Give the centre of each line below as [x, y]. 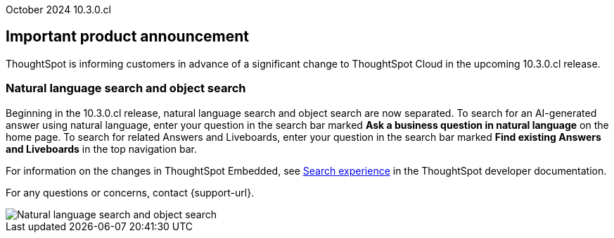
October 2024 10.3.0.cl [58, 10]
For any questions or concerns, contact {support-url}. [130, 192]
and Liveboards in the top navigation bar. [101, 149]
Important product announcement [128, 37]
